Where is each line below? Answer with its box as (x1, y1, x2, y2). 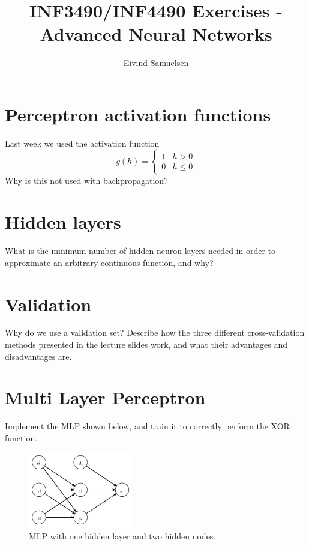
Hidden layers (5, 210, 121, 234)
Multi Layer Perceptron (5, 385, 206, 410)
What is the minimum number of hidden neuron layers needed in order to (5, 244, 276, 257)
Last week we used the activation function (5, 136, 160, 149)
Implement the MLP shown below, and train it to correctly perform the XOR (5, 420, 290, 432)
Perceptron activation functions (5, 102, 271, 126)
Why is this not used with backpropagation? (5, 174, 168, 187)
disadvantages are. (5, 350, 72, 362)
